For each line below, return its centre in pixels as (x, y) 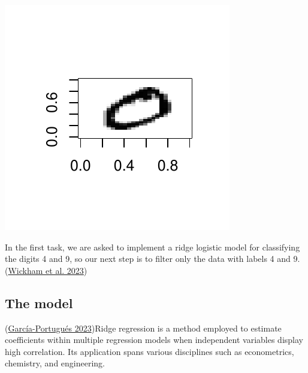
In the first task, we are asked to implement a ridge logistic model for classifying (153, 247)
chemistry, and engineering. (55, 363)
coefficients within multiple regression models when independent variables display (154, 340)
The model (39, 302)
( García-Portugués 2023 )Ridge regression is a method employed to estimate (143, 328)
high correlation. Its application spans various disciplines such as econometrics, (150, 351)
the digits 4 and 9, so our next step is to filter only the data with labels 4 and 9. (153, 259)
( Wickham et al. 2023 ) (46, 270)
